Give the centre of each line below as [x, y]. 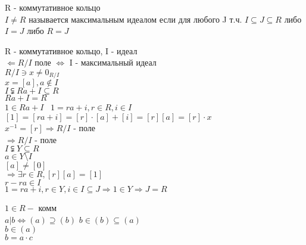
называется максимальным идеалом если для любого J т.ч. [135, 19]
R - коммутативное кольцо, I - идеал [71, 50]
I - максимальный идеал [113, 62]
